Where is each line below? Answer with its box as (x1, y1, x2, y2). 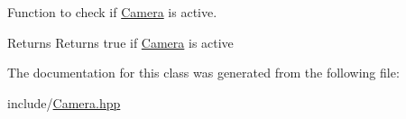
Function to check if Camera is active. (7, 3, 217, 21)
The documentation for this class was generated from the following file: (7, 63, 400, 82)
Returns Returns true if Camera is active (7, 32, 234, 51)
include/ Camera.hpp (7, 93, 121, 112)
